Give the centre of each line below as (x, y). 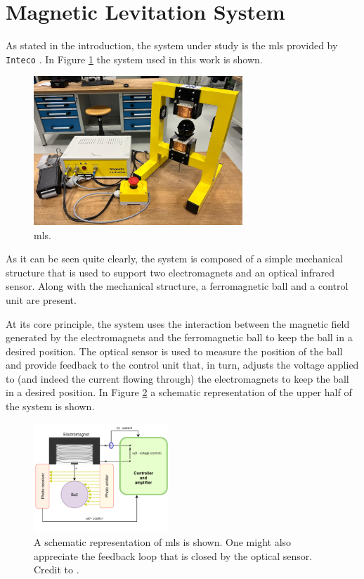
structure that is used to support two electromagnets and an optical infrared (170, 272)
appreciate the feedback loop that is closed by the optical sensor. (173, 555)
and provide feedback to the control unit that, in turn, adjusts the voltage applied (182, 365)
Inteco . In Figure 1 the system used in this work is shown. (134, 59)
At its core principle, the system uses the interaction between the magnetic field (178, 323)
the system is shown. (50, 406)
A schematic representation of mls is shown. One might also (163, 541)
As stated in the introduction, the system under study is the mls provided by (172, 45)
